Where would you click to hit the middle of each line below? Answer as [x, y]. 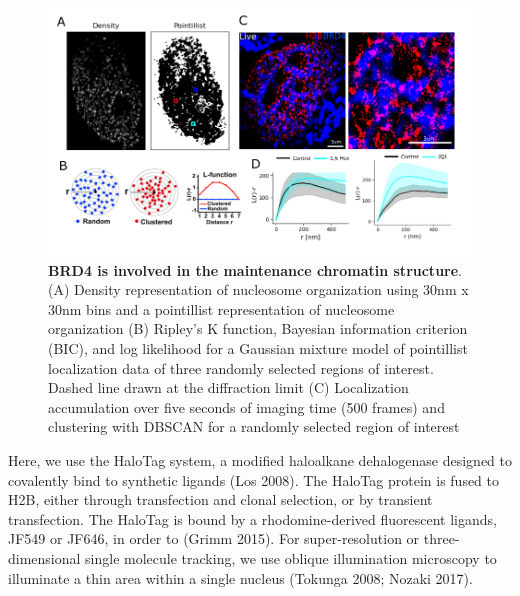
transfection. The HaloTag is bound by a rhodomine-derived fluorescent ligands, [252, 518]
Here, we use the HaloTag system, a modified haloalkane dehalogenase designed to [260, 459]
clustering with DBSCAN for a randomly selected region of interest [254, 426]
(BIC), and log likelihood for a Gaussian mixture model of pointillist [258, 347]
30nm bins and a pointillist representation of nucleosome [221, 308]
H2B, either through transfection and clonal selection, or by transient [220, 499]
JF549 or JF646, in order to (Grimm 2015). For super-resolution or [214, 538]
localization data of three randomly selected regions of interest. [241, 367]
